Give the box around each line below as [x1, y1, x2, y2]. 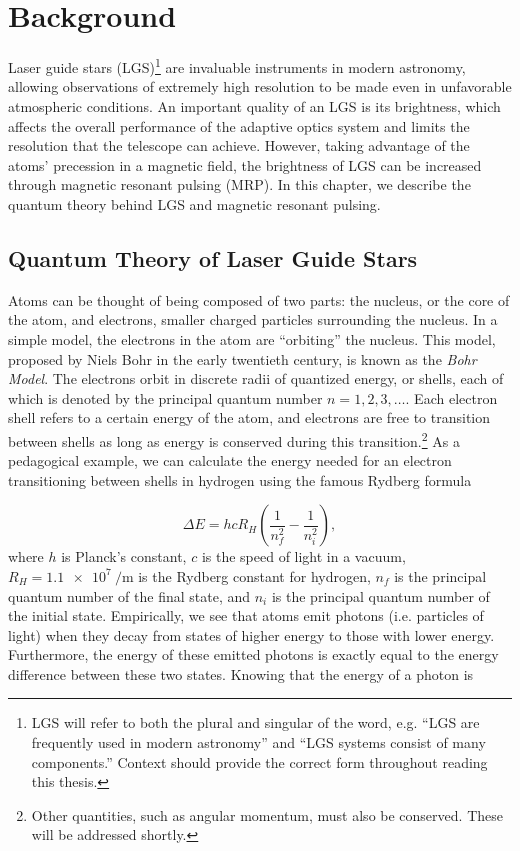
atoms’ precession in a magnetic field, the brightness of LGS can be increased [8, 154, 482, 175]
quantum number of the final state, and [8, 585, 251, 606]
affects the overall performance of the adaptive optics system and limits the [8, 115, 470, 136]
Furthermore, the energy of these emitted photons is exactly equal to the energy [8, 644, 499, 665]
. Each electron [405, 387, 498, 408]
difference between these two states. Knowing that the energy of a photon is [8, 663, 474, 684]
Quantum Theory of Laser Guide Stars [8, 242, 418, 273]
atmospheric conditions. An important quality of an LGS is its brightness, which [8, 95, 501, 116]
